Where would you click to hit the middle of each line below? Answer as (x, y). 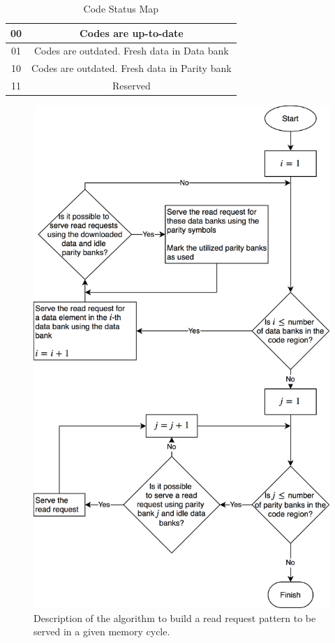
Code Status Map (121, 8)
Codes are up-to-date (132, 32)
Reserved (132, 86)
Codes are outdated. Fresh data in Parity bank (132, 68)
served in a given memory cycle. (102, 631)
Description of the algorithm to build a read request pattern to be (175, 617)
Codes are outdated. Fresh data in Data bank (132, 51)
